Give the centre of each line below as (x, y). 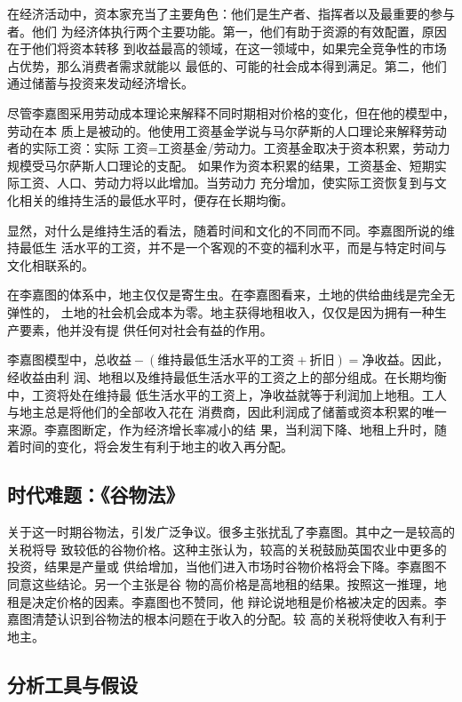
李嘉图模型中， (51, 359)
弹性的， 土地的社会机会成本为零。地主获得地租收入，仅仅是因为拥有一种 (221, 311)
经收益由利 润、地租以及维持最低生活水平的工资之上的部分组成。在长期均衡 (227, 377)
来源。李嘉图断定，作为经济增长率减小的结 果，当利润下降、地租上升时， (221, 429)
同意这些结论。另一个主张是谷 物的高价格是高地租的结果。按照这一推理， (221, 584)
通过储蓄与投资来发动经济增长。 (100, 83)
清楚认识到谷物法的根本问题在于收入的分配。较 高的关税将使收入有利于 (239, 619)
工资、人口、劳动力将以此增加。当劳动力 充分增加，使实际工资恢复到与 (227, 183)
